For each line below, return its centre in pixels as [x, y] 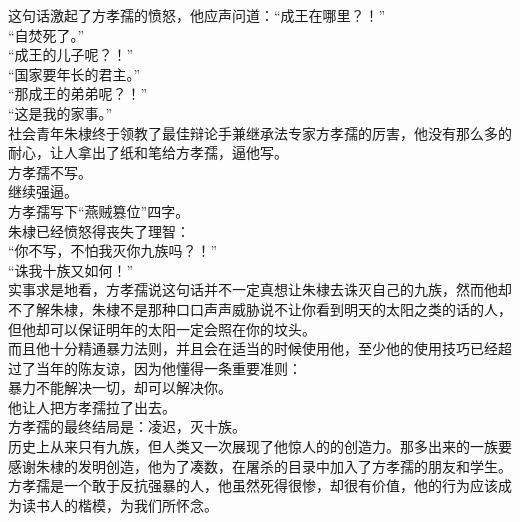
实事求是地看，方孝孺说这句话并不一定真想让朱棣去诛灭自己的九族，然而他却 [260, 289]
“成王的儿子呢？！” [71, 54]
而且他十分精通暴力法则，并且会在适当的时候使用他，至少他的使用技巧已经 [253, 348]
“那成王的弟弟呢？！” [78, 93]
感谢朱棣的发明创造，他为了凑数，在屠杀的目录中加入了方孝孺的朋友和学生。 [260, 465]
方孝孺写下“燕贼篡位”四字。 [99, 210]
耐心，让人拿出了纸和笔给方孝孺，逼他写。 [148, 152]
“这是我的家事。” [60, 112]
